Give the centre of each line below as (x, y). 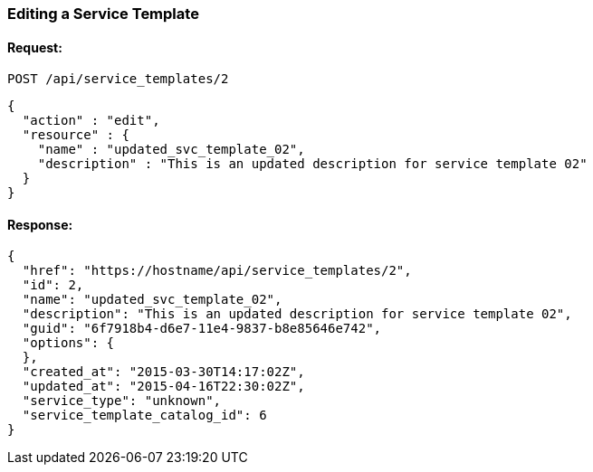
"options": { (68, 343)
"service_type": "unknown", (122, 401)
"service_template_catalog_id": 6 (144, 415)
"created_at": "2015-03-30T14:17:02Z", (163, 372)
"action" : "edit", (91, 121)
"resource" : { (76, 135)
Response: (40, 224)
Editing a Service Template (103, 14)
